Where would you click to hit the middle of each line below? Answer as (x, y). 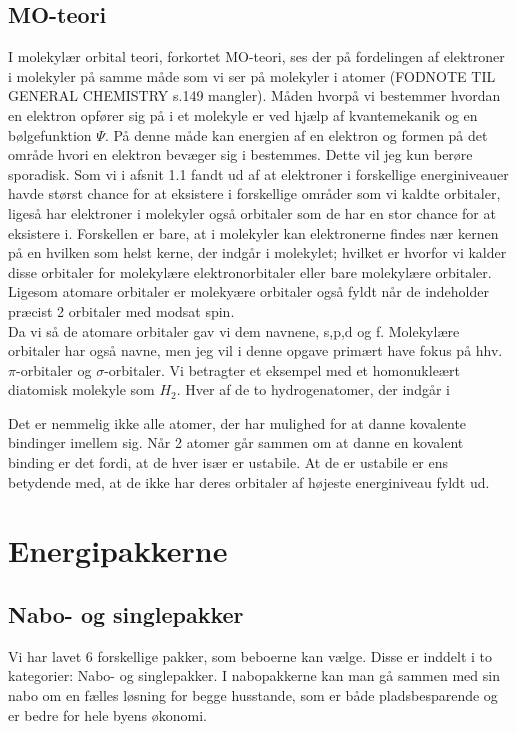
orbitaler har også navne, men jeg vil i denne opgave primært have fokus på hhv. (255, 350)
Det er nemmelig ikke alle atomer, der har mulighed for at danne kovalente (237, 422)
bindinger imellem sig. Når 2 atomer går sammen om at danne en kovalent (236, 442)
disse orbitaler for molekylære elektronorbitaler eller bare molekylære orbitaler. (250, 271)
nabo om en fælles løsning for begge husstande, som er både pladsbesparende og (253, 695)
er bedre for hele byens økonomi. (107, 714)
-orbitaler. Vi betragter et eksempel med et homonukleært (282, 369)
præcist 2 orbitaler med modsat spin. (121, 310)
